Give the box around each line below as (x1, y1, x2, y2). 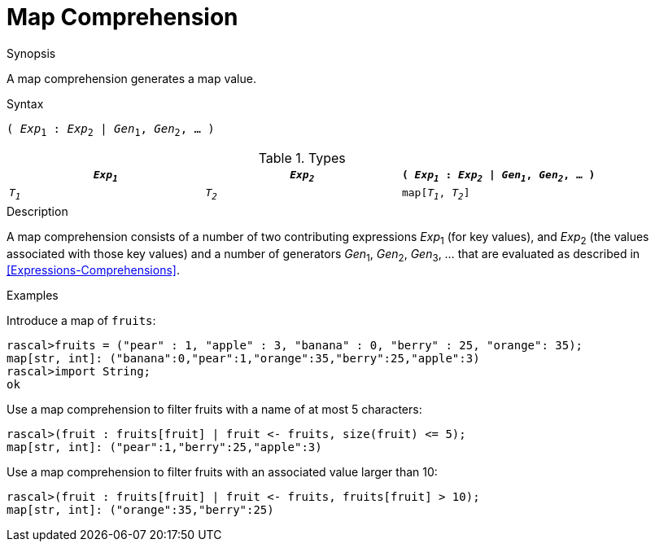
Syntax (7, 96, 44, 111)
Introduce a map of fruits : (7, 313, 156, 328)
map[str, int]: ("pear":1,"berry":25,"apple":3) (7, 441, 322, 454)
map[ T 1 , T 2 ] (401, 186, 470, 202)
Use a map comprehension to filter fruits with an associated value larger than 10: (7, 465, 438, 480)
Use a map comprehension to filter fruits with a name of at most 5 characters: (7, 402, 422, 417)
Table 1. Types (258, 149, 346, 166)
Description (7, 204, 68, 218)
